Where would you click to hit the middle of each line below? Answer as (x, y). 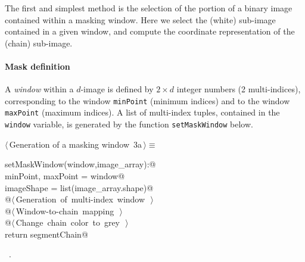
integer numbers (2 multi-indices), (239, 89)
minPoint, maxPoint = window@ (65, 175)
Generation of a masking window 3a (76, 144)
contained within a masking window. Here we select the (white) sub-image (140, 19)
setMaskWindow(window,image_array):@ (80, 164)
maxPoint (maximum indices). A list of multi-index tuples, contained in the (142, 112)
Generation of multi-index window (80, 199)
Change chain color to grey (68, 222)
